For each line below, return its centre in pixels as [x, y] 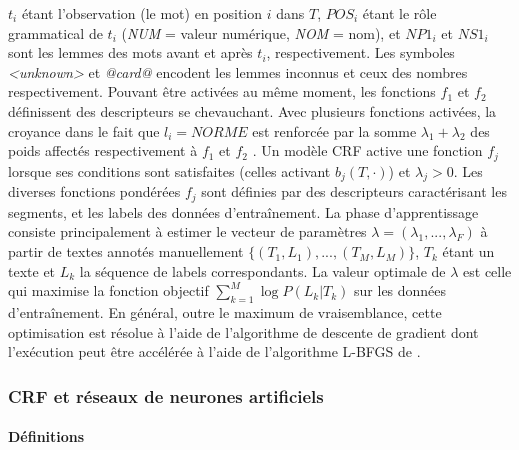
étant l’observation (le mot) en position [142, 13]
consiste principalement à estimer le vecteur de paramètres [187, 231]
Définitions [46, 436]
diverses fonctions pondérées [94, 191]
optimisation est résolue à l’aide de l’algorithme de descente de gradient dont [243, 331]
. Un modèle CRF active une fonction [367, 150]
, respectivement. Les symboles [360, 52]
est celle [487, 270]
